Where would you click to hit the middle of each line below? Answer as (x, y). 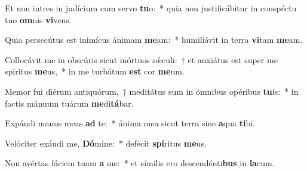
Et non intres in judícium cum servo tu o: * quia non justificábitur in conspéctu (151, 8)
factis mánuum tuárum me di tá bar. (69, 103)
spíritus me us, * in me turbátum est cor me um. (95, 71)
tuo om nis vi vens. (38, 19)
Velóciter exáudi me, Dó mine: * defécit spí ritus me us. (106, 143)
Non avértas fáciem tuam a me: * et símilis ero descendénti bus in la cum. (140, 163)
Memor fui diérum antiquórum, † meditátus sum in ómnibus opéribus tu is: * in (152, 91)
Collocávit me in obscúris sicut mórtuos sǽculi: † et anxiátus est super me (141, 59)
